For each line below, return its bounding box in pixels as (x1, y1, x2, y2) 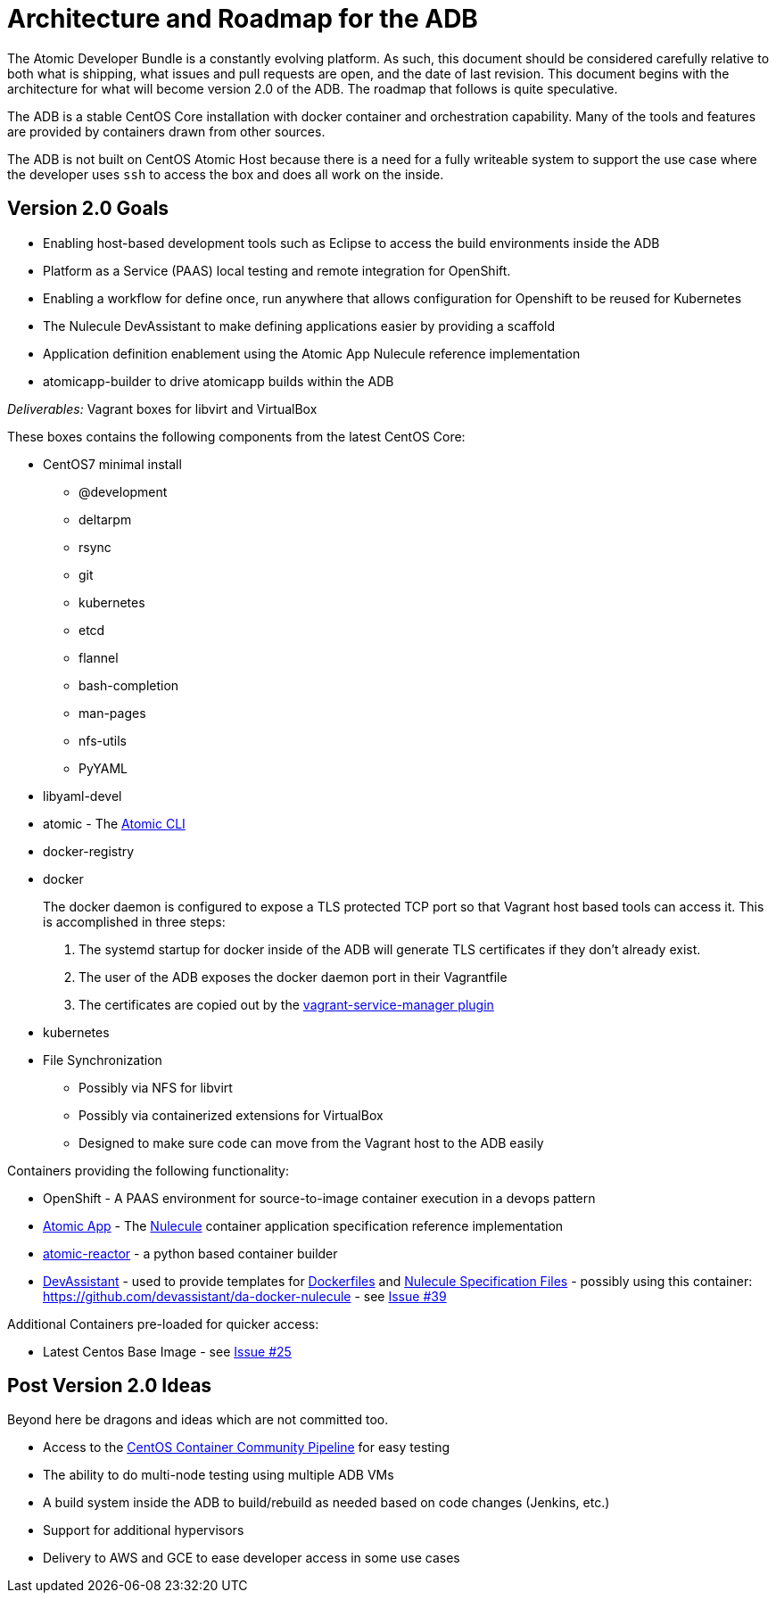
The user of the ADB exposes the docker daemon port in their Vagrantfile (78, 969, 508, 985)
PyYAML (78, 760, 128, 776)
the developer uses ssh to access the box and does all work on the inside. (7, 166, 444, 182)
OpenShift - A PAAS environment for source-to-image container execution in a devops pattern (43, 1190, 596, 1206)
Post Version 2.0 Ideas (7, 1374, 212, 1398)
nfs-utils (78, 732, 127, 748)
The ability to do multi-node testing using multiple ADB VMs (43, 1467, 394, 1483)
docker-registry (43, 843, 135, 859)
